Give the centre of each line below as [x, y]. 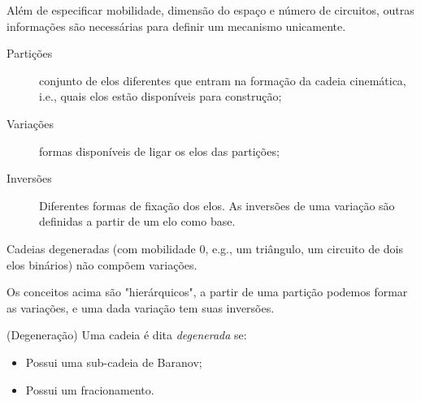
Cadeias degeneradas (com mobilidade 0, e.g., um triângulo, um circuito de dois [205, 248]
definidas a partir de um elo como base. [137, 221]
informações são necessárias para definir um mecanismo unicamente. [176, 26]
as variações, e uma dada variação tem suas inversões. [141, 307]
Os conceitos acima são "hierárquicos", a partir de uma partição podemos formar [207, 292]
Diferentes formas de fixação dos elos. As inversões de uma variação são [217, 205]
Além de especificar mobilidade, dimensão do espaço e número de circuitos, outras [210, 10]
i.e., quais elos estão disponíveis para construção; [161, 96]
